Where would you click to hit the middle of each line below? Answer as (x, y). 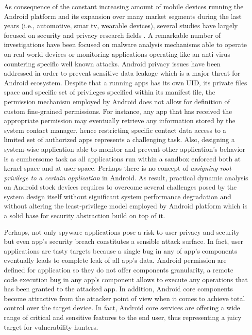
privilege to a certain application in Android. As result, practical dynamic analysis (126, 177)
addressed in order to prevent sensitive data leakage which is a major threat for (122, 73)
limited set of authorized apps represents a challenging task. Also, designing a (119, 139)
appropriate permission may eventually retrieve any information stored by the (120, 120)
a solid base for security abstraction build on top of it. (84, 215)
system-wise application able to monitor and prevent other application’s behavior (125, 149)
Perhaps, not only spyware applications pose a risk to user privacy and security (122, 231)
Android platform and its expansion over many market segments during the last (123, 16)
